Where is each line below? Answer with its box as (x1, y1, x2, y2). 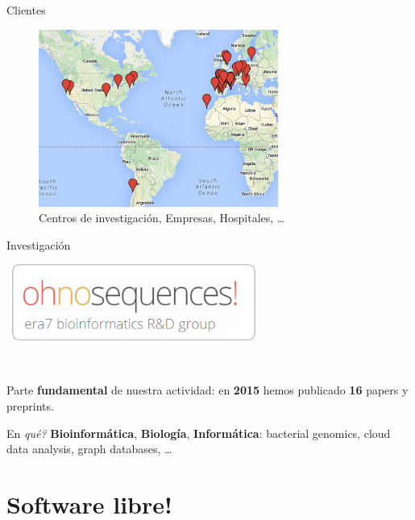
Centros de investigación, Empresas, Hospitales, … (39, 209, 285, 226)
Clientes (6, 2, 46, 18)
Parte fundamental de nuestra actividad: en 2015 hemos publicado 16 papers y (6, 382, 409, 398)
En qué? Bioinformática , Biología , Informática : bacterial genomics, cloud (6, 424, 391, 441)
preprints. (6, 398, 54, 415)
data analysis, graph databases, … (6, 440, 172, 457)
